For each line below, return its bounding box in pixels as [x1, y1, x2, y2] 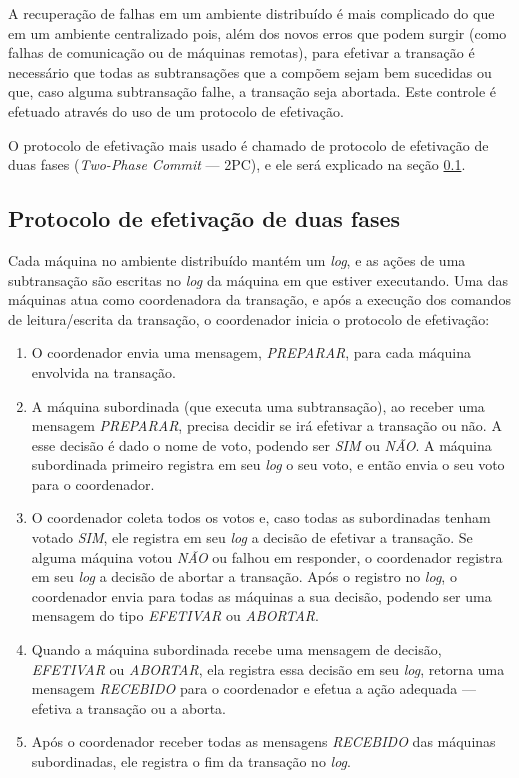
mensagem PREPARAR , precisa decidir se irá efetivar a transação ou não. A [31, 415, 502, 436]
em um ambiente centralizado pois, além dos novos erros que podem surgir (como [8, 22, 507, 43]
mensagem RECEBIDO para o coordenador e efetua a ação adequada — [31, 678, 477, 699]
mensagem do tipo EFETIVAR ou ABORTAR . [31, 605, 319, 626]
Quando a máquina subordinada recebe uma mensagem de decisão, [31, 639, 442, 660]
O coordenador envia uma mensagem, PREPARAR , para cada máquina [31, 342, 471, 363]
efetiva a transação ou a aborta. [31, 697, 227, 718]
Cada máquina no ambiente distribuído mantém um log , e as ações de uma [8, 249, 466, 270]
